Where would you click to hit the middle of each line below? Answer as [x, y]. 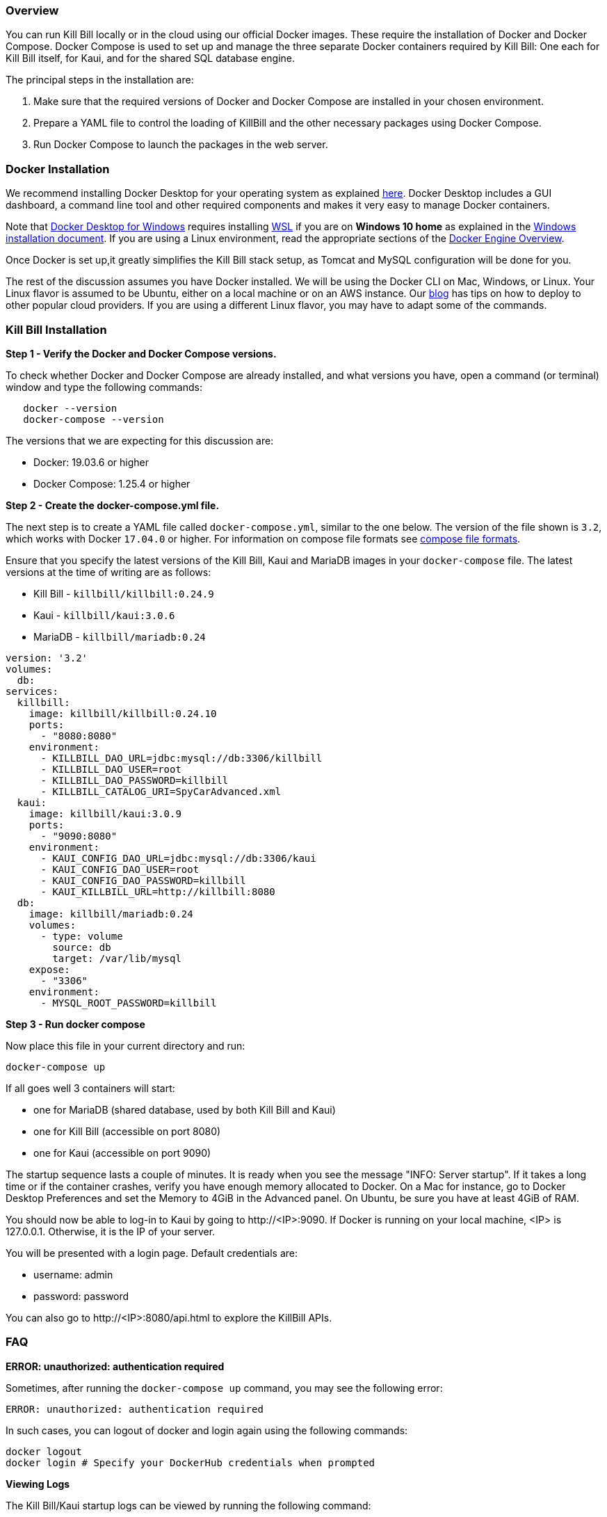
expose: [49, 969]
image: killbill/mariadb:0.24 [111, 914]
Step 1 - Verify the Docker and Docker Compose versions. [141, 353]
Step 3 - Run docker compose [75, 1024]
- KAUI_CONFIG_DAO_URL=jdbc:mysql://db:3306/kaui [178, 858]
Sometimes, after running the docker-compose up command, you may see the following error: [224, 1388]
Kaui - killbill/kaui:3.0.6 [104, 615]
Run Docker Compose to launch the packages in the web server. [181, 145]
